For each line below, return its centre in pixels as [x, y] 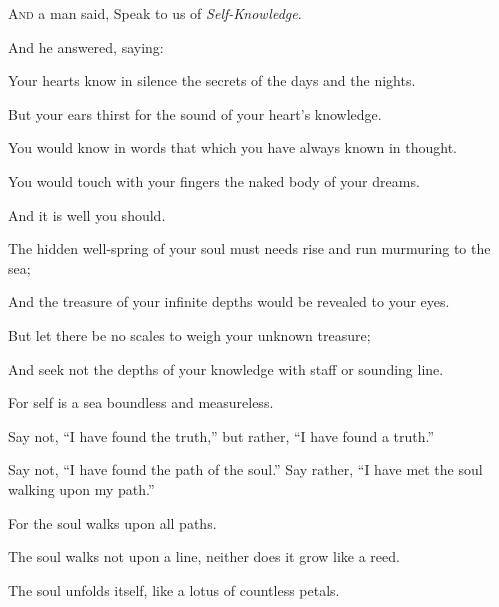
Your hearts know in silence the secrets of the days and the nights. [212, 80]
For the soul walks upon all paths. [112, 522]
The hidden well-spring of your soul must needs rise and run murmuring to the [249, 248]
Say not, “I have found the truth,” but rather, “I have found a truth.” [221, 435]
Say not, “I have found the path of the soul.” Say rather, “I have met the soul [245, 469]
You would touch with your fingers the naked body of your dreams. [214, 180]
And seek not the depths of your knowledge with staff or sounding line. [226, 368]
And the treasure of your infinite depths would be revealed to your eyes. [229, 301]
